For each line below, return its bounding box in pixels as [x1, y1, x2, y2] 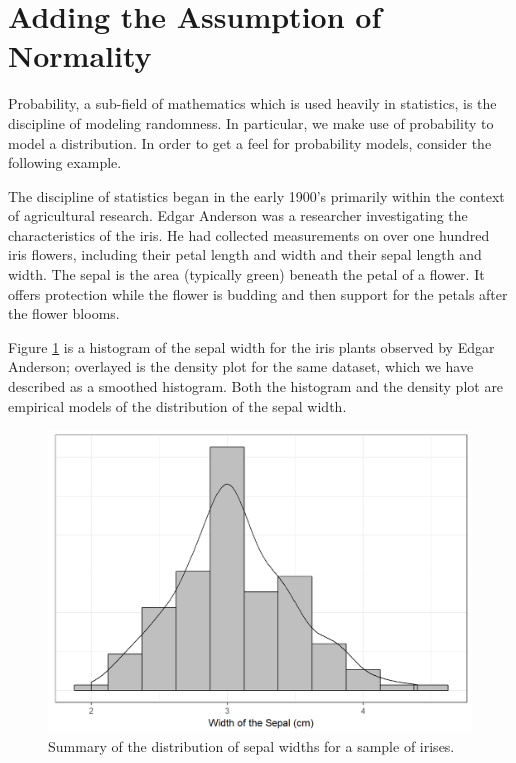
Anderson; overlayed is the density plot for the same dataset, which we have [8, 356, 474, 377]
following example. [8, 152, 122, 173]
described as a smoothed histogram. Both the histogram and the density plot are [8, 376, 504, 397]
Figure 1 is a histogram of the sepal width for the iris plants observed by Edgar [8, 336, 495, 357]
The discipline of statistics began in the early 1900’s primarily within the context [8, 185, 505, 206]
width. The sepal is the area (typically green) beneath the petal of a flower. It [8, 264, 485, 285]
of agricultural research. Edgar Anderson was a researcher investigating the [8, 205, 468, 226]
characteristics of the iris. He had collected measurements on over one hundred [8, 224, 490, 245]
